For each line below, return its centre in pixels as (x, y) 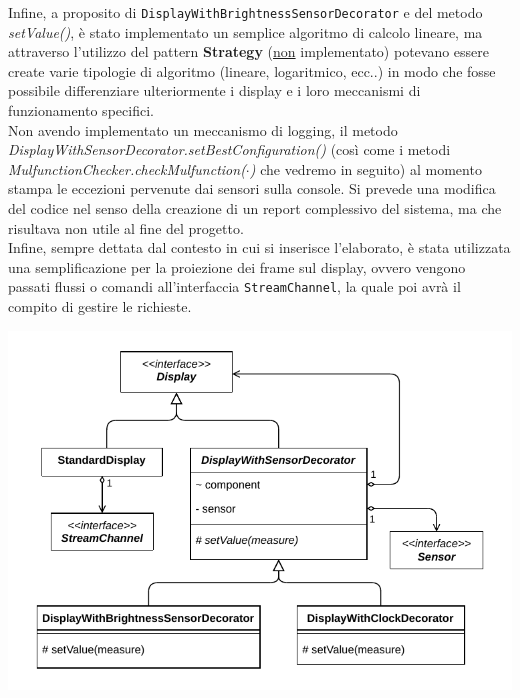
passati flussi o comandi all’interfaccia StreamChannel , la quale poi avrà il (234, 286)
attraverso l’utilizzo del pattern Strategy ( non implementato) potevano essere (249, 51)
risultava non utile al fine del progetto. (126, 227)
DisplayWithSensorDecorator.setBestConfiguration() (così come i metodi (229, 149)
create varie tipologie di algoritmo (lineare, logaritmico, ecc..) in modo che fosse (252, 70)
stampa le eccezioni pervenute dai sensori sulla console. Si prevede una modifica (252, 188)
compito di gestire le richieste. (100, 306)
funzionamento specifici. (81, 110)
